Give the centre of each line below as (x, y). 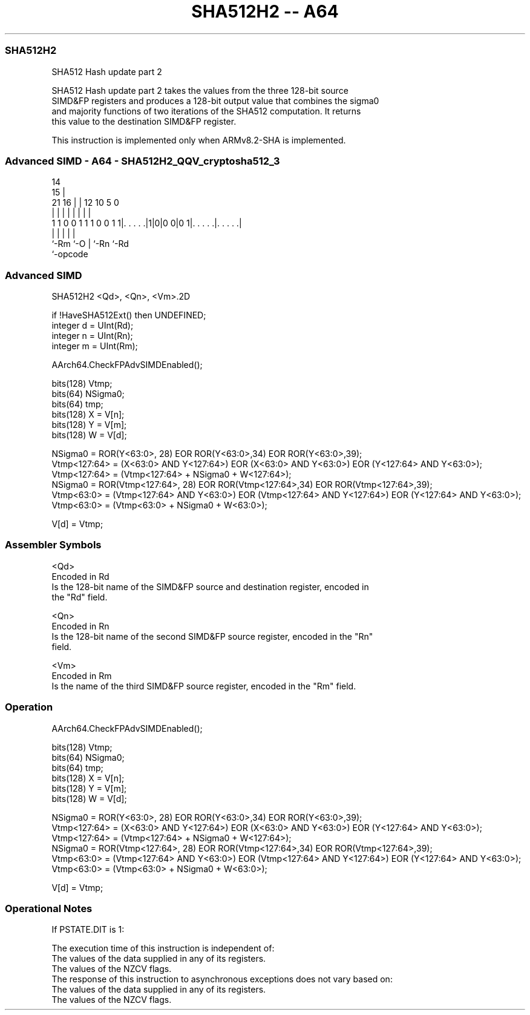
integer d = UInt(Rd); (93, 325)
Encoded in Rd (80, 576)
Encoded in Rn (80, 626)
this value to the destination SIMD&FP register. (144, 121)
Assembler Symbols (53, 545)
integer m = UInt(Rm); (95, 346)
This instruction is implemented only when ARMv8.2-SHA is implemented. (199, 140)
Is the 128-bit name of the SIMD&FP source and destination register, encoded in (210, 586)
